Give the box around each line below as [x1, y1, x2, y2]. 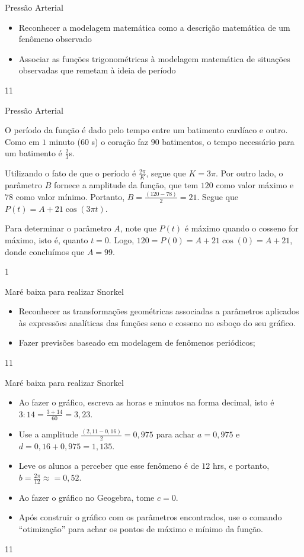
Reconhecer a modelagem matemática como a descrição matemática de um [18, 21, 290, 33]
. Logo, [108, 233, 135, 246]
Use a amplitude [18, 428, 78, 440]
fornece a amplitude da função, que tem [54, 179, 199, 191]
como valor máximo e [216, 179, 294, 191]
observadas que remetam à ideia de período [18, 64, 176, 76]
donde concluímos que [5, 245, 85, 257]
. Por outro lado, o [216, 167, 283, 179]
